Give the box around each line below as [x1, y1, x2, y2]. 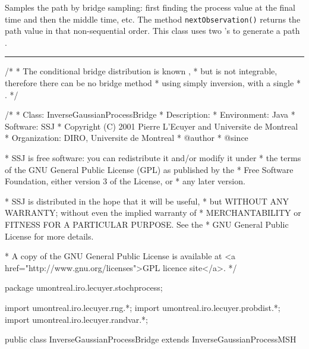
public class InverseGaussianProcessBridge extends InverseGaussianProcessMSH [5, 333, 297, 345]
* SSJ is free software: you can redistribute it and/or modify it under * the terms [5, 152, 301, 164]
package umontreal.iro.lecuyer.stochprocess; [5, 281, 163, 294]
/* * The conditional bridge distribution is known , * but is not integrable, [5, 65, 278, 77]
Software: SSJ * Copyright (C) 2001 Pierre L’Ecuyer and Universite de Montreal [5, 120, 298, 132]
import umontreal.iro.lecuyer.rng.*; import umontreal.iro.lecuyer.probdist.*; [5, 301, 280, 313]
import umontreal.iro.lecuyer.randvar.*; [5, 313, 149, 325]
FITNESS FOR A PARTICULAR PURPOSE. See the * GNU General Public [5, 218, 289, 230]
